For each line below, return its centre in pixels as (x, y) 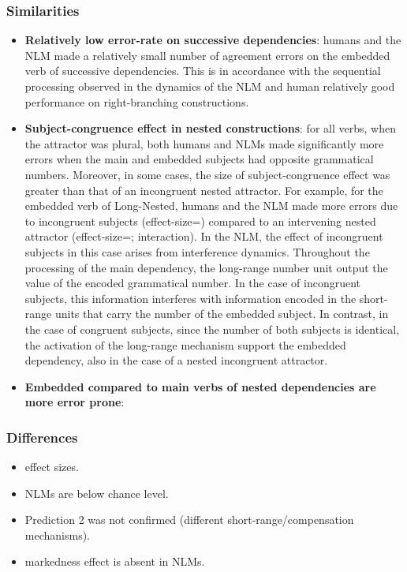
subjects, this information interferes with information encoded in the (190, 298)
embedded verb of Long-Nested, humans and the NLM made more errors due (211, 206)
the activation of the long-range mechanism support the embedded (185, 344)
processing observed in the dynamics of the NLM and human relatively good (210, 86)
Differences (42, 437)
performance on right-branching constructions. (137, 101)
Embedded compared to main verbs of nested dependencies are (200, 386)
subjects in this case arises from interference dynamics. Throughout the (197, 251)
